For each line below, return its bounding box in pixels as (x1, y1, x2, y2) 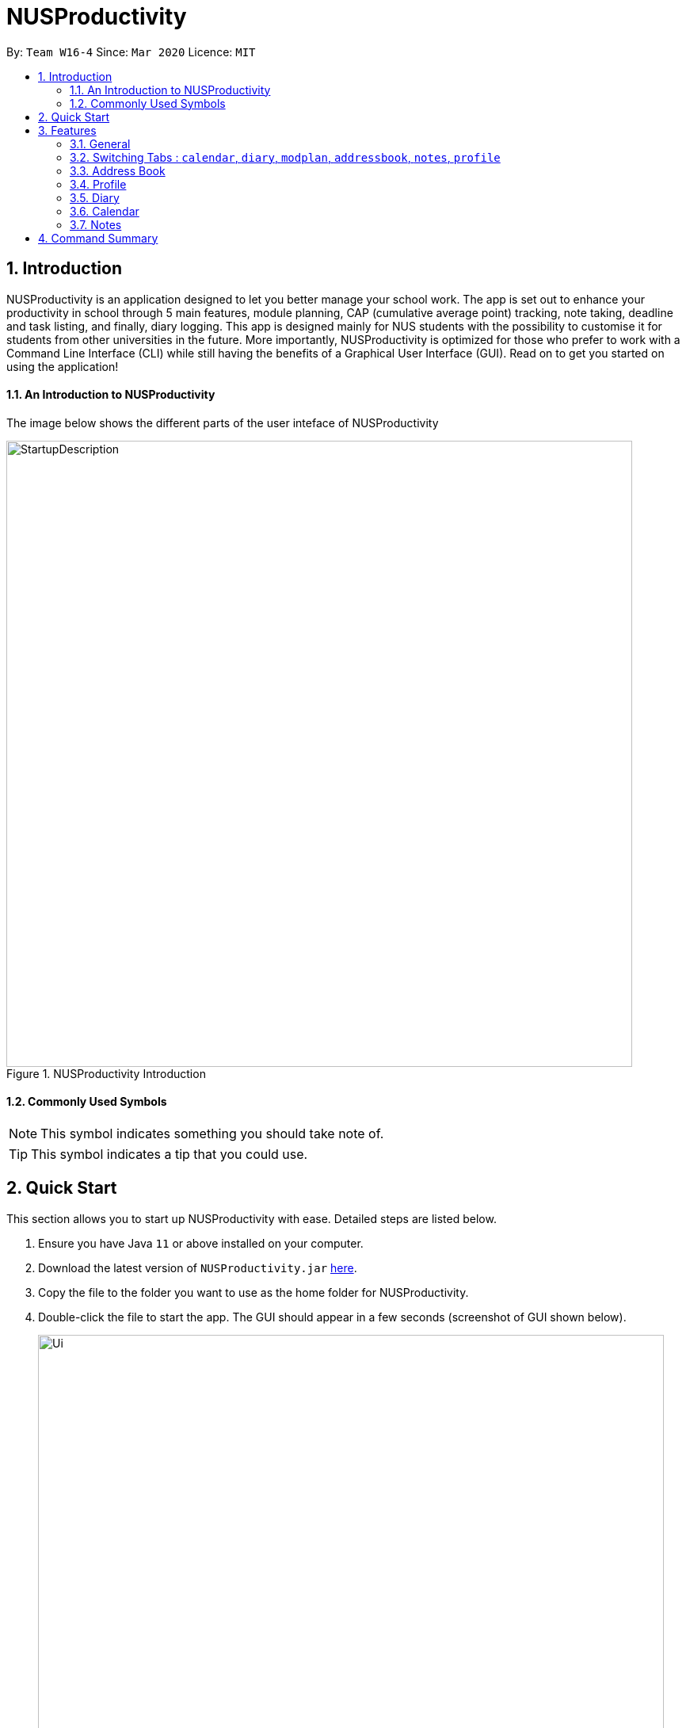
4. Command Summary (38, 231, 158, 245)
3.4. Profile (70, 177, 127, 191)
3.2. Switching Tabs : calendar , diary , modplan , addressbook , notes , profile (70, 150, 501, 164)
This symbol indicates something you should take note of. (40, 1126, 384, 1142)
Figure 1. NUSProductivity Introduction (6, 1066, 206, 1080)
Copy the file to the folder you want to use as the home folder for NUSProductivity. (38, 1285, 469, 1299)
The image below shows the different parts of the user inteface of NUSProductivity (6, 415, 439, 430)
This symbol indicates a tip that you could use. (31, 1146, 308, 1163)
